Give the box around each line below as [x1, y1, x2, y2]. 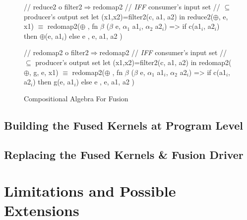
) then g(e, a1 [33, 76, 74, 87]
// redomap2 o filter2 [24, 47, 89, 58]
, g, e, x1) [29, 67, 59, 77]
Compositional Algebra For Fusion [24, 93, 128, 103]
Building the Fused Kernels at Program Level [4, 117, 244, 133]
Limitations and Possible [4, 181, 176, 201]
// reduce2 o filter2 [24, 1, 82, 11]
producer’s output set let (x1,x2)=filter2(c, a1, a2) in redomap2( [35, 57, 232, 67]
